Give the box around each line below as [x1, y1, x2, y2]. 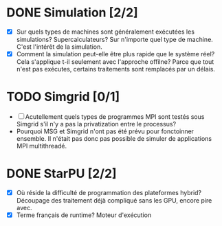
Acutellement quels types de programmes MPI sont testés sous [25, 113, 205, 121]
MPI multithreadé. [16, 142, 67, 150]
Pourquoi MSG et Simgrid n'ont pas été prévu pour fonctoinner [16, 127, 194, 135]
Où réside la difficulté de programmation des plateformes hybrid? [16, 188, 202, 196]
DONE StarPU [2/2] [6, 166, 118, 181]
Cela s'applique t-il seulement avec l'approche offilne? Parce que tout [16, 58, 214, 66]
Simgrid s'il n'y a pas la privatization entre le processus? [16, 120, 177, 128]
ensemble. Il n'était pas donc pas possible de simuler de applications [16, 135, 212, 142]
